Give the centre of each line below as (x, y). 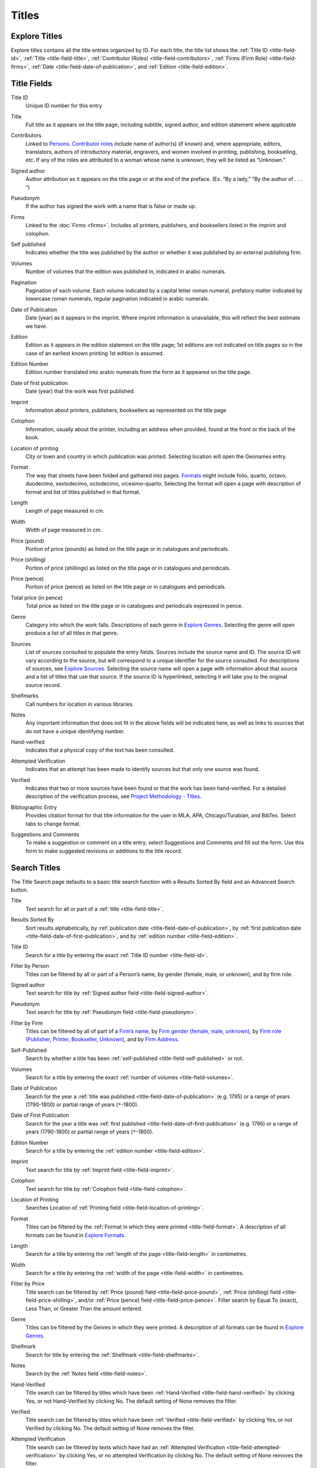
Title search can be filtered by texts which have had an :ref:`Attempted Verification (125, 1447)
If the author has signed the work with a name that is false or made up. (111, 206)
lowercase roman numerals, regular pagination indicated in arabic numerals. (117, 299)
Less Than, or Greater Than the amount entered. (84, 1308)
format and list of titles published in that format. (83, 492)
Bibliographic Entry (34, 807)
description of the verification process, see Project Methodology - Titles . (114, 796)
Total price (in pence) (37, 597)
